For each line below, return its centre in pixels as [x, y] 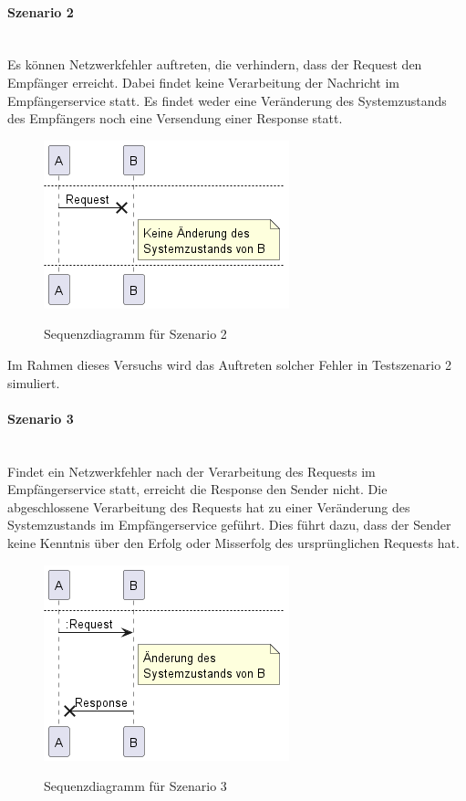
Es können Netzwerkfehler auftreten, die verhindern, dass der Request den [215, 64]
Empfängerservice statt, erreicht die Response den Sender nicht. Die [197, 489]
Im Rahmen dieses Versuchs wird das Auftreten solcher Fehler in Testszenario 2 [229, 364]
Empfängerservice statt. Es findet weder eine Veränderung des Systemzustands [227, 100]
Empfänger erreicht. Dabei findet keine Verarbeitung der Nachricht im [204, 82]
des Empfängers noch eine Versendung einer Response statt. [175, 118]
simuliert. [34, 382]
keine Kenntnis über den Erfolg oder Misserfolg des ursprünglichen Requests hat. [233, 542]
